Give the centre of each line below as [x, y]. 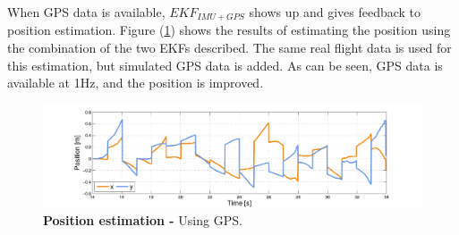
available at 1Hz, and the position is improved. [136, 83]
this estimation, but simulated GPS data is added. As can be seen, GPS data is [225, 65]
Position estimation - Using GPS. [143, 220]
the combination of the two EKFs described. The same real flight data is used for [229, 48]
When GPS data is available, [86, 12]
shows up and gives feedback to [335, 12]
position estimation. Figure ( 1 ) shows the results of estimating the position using [229, 30]
